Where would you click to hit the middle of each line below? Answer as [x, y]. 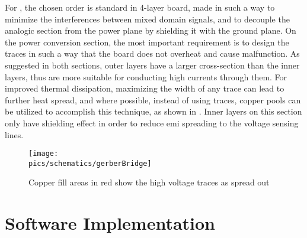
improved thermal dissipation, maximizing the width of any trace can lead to [145, 88]
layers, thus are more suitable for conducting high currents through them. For [146, 76]
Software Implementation [110, 223]
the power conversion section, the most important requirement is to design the [147, 42]
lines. [14, 134]
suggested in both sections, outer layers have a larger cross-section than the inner [152, 65]
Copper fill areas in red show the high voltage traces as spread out [149, 182]
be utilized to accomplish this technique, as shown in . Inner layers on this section [153, 111]
